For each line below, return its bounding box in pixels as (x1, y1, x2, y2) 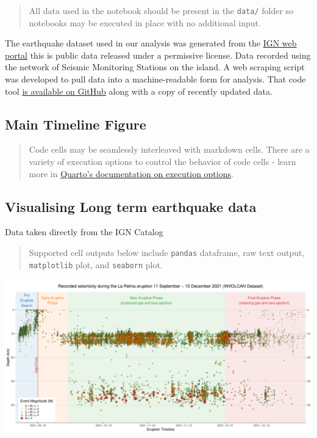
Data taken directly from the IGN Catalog (5, 225, 163, 238)
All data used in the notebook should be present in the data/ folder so (29, 4, 294, 16)
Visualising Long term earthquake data (5, 197, 257, 216)
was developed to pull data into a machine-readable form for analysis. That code (5, 73, 306, 86)
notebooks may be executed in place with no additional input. (29, 16, 261, 29)
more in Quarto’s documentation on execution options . (29, 167, 233, 180)
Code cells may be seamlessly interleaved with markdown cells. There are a (29, 143, 310, 156)
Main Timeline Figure (5, 114, 146, 133)
